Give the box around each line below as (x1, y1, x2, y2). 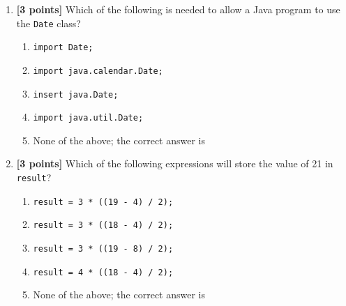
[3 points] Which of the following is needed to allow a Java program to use (16, 2, 340, 16)
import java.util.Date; (33, 113, 144, 123)
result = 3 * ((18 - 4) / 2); (33, 220, 174, 231)
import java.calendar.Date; (33, 66, 163, 76)
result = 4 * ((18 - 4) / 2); (33, 267, 174, 277)
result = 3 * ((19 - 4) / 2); (33, 197, 174, 207)
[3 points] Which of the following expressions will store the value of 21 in (16, 156, 333, 171)
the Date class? (16, 15, 81, 30)
